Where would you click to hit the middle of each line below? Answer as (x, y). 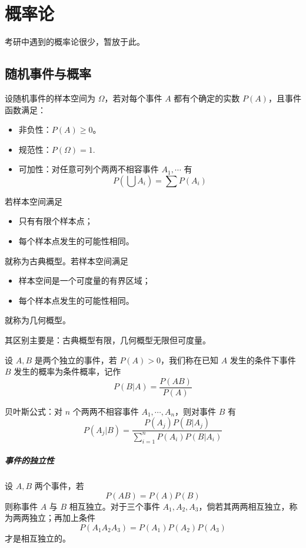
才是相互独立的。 (38, 538)
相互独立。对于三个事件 (114, 506)
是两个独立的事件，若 (76, 360)
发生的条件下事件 (263, 360)
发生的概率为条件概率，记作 (67, 371)
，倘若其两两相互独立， (244, 506)
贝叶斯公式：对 (34, 411)
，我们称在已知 (189, 360)
